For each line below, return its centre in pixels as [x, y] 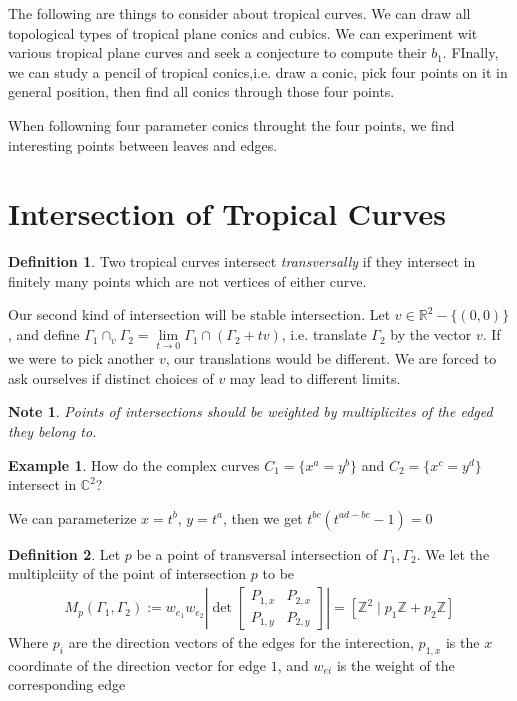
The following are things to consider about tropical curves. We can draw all [239, 13]
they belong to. [52, 431]
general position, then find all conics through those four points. [201, 91]
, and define [44, 334]
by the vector [431, 334]
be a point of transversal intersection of [257, 553]
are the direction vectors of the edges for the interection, [241, 642]
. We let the [453, 553]
